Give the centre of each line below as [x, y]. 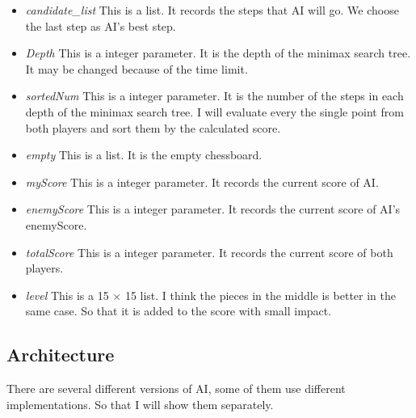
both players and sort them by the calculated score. [153, 127]
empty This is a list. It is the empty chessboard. [144, 155]
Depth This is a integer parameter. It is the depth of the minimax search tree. [218, 53]
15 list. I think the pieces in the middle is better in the [260, 295]
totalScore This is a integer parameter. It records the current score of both [209, 252]
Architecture [61, 355]
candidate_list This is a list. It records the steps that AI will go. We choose [212, 10]
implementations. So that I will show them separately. [140, 404]
